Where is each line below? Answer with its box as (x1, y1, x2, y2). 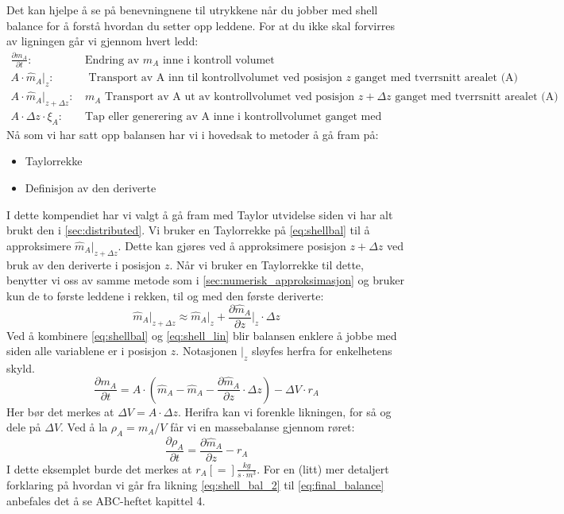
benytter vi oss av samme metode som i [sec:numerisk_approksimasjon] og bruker (6, 272, 404, 288)
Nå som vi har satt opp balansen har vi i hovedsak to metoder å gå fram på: (6, 126, 379, 142)
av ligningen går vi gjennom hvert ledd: (6, 33, 199, 49)
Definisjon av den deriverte (25, 179, 156, 195)
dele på (6, 419, 41, 435)
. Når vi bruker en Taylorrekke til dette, (169, 256, 364, 272)
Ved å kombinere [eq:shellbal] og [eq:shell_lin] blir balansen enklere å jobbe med (6, 327, 397, 343)
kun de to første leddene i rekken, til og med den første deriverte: (6, 287, 324, 303)
